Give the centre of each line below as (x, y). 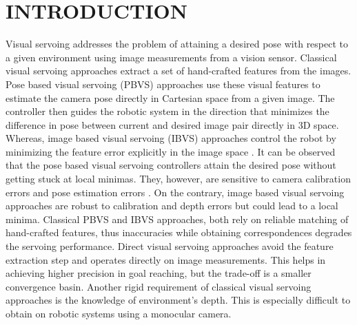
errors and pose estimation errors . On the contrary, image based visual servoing (175, 192)
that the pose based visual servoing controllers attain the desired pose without (171, 165)
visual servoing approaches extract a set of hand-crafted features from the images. (178, 71)
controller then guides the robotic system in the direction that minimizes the (167, 111)
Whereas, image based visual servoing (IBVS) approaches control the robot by (171, 138)
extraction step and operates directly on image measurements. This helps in (166, 259)
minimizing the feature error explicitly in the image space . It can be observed (171, 151)
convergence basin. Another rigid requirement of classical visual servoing (159, 286)
